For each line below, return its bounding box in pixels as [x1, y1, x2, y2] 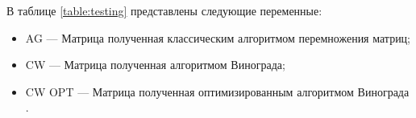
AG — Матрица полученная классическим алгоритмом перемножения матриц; [25, 29, 411, 46]
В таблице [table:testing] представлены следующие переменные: [6, 2, 322, 18]
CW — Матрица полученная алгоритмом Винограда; [25, 56, 285, 73]
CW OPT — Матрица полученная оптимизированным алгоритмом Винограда [25, 83, 410, 100]
